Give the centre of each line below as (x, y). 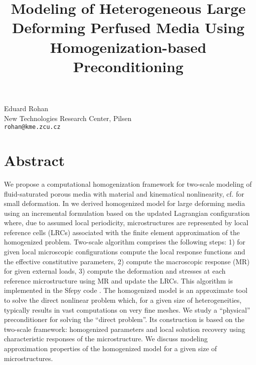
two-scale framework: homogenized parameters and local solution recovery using (125, 329)
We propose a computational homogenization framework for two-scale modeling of (128, 183)
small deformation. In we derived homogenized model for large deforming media (125, 203)
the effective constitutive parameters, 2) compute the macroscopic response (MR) (127, 261)
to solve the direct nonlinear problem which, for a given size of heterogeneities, (123, 300)
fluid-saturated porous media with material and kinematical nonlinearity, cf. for (124, 193)
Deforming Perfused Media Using (128, 27)
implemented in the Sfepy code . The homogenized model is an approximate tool (126, 290)
